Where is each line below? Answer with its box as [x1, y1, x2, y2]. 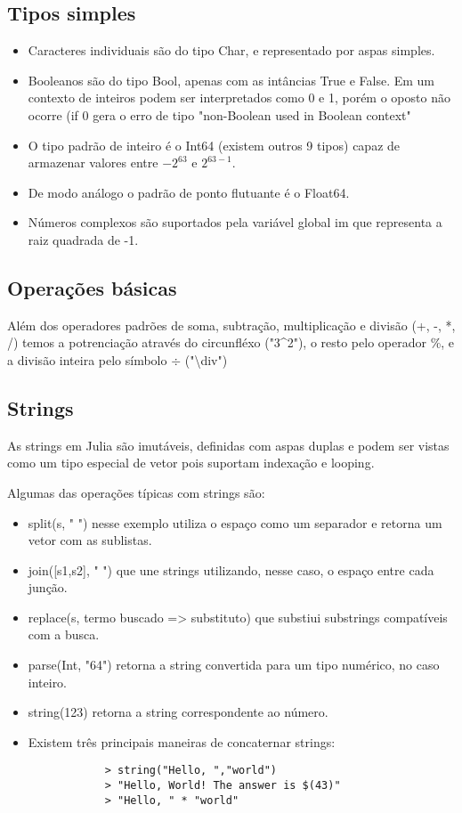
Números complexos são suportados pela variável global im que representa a [28, 213, 442, 232]
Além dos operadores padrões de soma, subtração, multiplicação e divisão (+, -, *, [7, 315, 456, 334]
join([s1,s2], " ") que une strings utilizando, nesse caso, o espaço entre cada [28, 560, 434, 579]
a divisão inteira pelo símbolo [7, 350, 167, 369]
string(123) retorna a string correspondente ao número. [28, 703, 328, 721]
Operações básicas [7, 273, 177, 301]
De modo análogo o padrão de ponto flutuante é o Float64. [28, 183, 350, 201]
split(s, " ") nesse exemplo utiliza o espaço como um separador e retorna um [28, 513, 442, 532]
